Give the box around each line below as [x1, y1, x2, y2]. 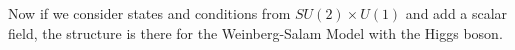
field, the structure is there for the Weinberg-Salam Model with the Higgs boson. [8, 22, 503, 43]
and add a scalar [405, 3, 508, 23]
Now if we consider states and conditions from [8, 3, 291, 23]
